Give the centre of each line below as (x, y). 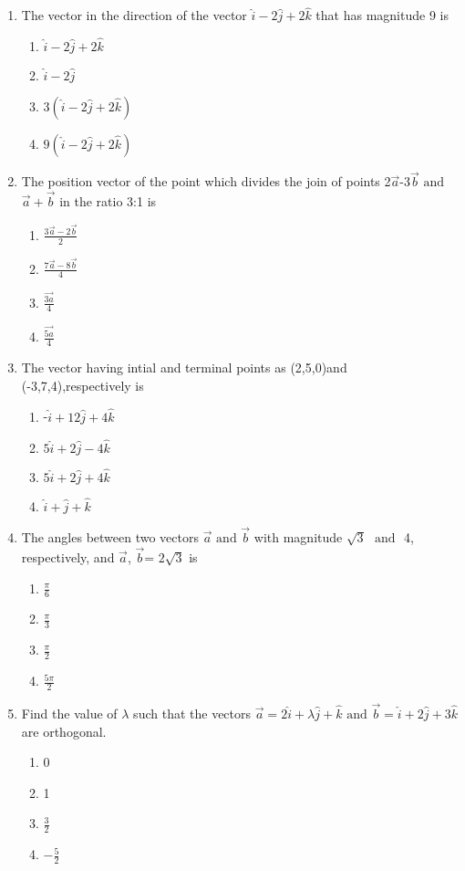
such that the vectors (192, 714)
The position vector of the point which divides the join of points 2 (206, 181)
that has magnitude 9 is (382, 15)
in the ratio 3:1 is (108, 201)
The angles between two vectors (110, 537)
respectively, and (68, 556)
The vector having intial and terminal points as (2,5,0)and (184, 367)
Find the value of (69, 714)
